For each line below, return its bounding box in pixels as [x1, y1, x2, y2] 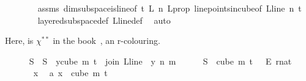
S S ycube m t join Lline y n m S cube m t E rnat [29, 54, 292, 67]
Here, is [5, 34, 34, 47]
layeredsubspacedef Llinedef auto [37, 13, 171, 26]
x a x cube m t [33, 66, 108, 79]
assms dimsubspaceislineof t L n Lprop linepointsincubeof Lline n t [37, 2, 302, 14]
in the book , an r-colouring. [53, 34, 160, 47]
